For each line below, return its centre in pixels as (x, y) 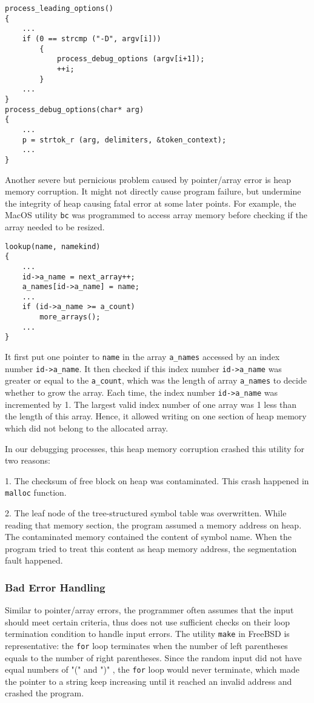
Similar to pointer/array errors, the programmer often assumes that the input (149, 610)
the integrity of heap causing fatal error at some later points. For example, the (151, 203)
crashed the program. (45, 693)
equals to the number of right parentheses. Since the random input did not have (153, 657)
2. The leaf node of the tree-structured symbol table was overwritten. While (146, 512)
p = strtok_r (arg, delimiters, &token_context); (124, 140)
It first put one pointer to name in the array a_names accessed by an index (142, 357)
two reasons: (28, 460)
